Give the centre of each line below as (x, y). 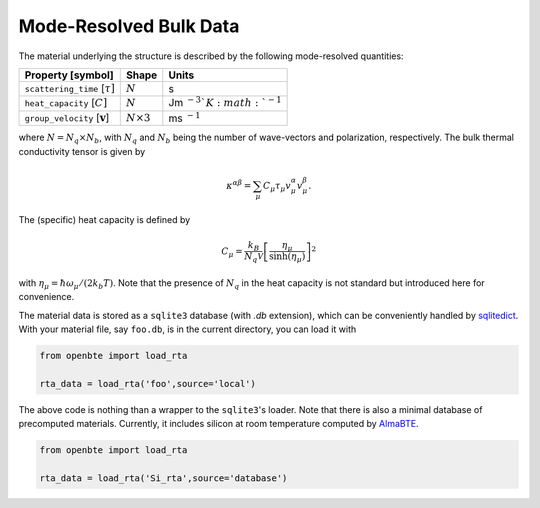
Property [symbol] (69, 75)
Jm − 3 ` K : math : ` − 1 (225, 102)
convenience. (46, 297)
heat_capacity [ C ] (66, 103)
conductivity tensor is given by (82, 151)
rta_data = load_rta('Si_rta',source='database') (163, 478)
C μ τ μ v (277, 187)
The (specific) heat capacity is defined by (104, 220)
